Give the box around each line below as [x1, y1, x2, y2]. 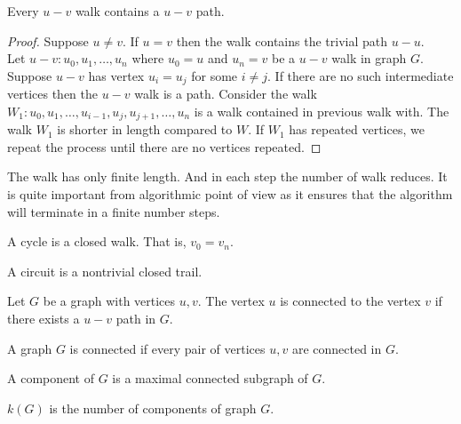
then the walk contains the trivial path [176, 31, 388, 50]
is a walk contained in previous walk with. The [194, 101, 449, 120]
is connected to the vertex [280, 292, 421, 310]
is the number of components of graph [49, 398, 257, 417]
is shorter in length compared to [57, 120, 233, 139]
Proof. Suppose [7, 31, 89, 50]
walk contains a [75, 2, 160, 20]
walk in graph [331, 49, 407, 68]
